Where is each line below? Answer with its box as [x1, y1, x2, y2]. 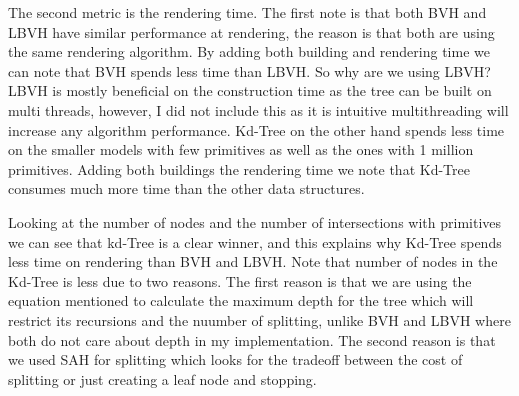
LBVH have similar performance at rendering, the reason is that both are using [8, 21, 495, 42]
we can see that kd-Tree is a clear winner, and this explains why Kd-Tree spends [8, 231, 502, 252]
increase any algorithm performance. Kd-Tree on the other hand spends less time [8, 119, 505, 140]
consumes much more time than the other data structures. [8, 178, 365, 199]
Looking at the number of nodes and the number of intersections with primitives [8, 211, 502, 232]
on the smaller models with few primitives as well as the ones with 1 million [8, 139, 474, 160]
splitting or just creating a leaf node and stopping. [8, 368, 317, 389]
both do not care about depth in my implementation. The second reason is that [8, 329, 496, 350]
